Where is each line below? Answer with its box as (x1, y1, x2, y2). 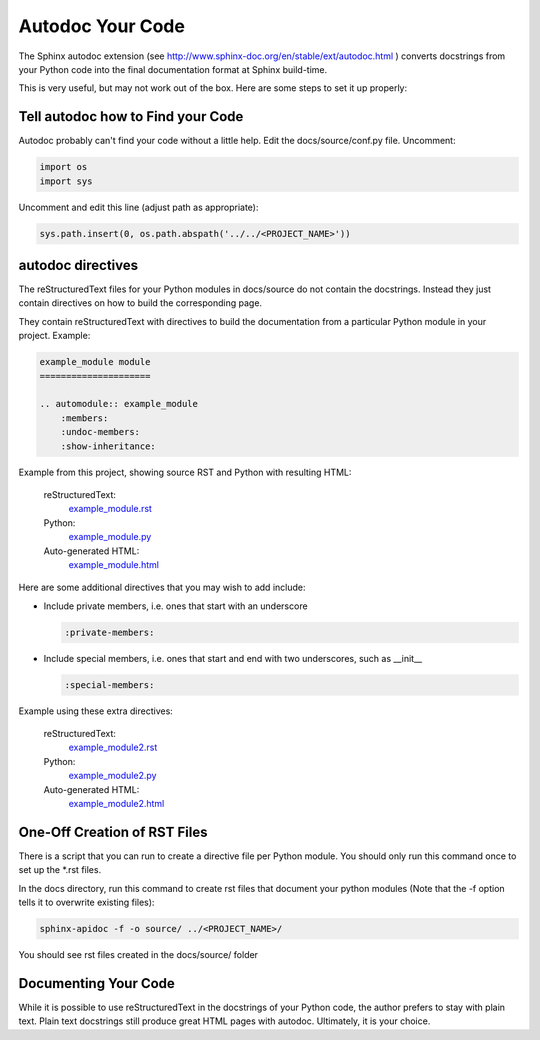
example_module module (39, 356, 151, 368)
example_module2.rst (68, 741, 158, 754)
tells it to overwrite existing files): (18, 896, 155, 909)
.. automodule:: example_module (39, 398, 199, 410)
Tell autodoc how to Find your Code (18, 108, 244, 125)
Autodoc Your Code (18, 15, 185, 37)
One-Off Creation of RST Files (18, 823, 208, 840)
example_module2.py (68, 770, 157, 782)
